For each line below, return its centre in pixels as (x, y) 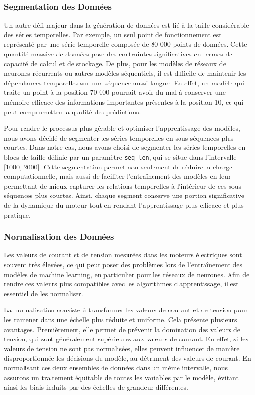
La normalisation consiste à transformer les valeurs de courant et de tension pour (126, 310)
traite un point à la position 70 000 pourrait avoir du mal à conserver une (115, 92)
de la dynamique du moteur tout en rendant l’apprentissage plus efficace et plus (124, 205)
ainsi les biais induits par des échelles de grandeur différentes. (96, 387)
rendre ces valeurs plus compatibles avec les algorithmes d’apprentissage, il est (121, 284)
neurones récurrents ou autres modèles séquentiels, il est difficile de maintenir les (125, 73)
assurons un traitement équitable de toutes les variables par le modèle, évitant (121, 377)
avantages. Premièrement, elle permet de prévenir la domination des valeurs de (122, 329)
